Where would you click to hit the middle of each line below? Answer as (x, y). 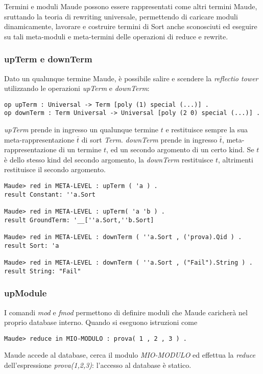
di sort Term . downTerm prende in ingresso (149, 139)
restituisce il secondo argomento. (55, 169)
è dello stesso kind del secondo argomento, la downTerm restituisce (109, 159)
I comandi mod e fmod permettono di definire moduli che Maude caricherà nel (126, 312)
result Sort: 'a (32, 246)
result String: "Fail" (43, 271)
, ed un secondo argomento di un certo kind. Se (180, 149)
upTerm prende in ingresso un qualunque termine (81, 130)
